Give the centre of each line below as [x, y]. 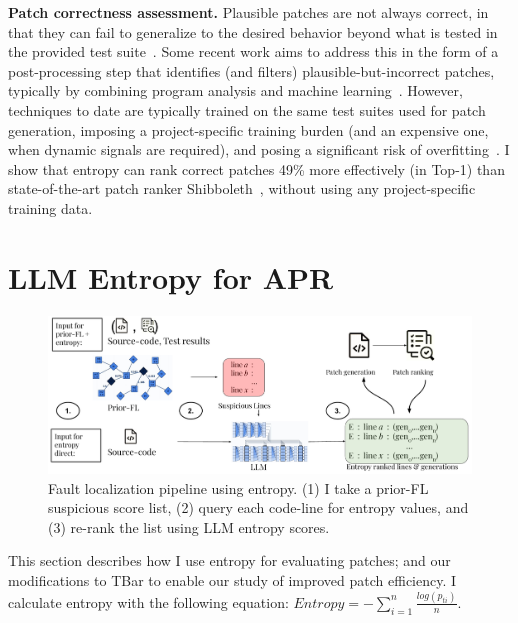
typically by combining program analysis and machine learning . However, [235, 90]
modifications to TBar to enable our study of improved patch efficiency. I [232, 579]
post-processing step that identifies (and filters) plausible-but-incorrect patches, [251, 70]
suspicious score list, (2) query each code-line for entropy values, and [258, 507]
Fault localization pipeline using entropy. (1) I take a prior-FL [238, 487]
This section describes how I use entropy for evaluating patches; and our [229, 560]
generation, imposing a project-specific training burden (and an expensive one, [248, 129]
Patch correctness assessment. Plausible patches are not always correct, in [248, 12]
